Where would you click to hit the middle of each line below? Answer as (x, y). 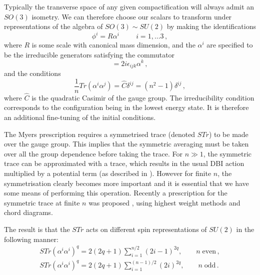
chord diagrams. (28, 212)
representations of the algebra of (53, 26)
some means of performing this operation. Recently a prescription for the (116, 193)
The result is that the (37, 229)
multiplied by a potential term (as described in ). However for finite (108, 173)
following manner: (31, 239)
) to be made (228, 134)
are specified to (230, 45)
